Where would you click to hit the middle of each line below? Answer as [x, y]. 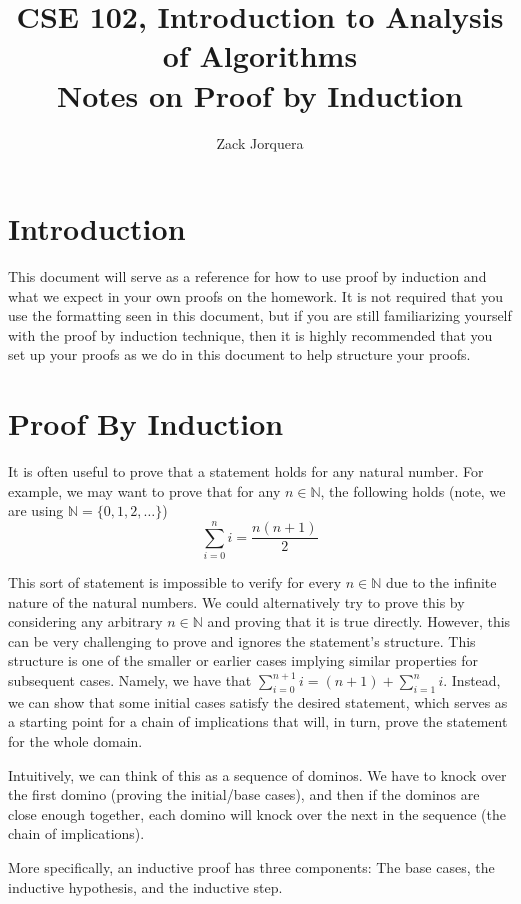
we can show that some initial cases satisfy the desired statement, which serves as [258, 701]
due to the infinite [441, 582]
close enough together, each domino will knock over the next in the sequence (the [257, 813]
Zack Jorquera [260, 142]
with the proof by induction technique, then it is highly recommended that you [250, 334]
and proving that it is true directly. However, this [359, 621]
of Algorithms [260, 55]
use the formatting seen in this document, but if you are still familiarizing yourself [260, 315]
